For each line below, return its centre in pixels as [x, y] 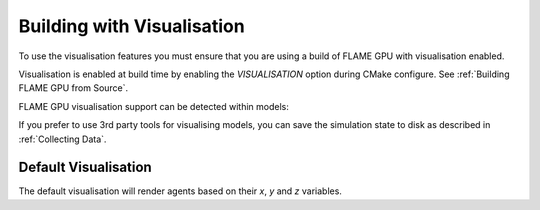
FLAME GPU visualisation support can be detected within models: [154, 106]
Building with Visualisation [131, 26]
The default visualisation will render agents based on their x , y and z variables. [180, 191]
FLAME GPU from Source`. [73, 88]
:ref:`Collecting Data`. [62, 139]
